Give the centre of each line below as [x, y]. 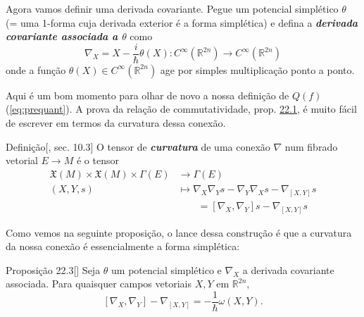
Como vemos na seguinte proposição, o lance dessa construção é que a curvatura [179, 232]
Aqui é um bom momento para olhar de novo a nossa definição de [148, 95]
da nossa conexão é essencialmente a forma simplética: [123, 246]
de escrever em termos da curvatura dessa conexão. [116, 123]
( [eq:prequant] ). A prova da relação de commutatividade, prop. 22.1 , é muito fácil [181, 109]
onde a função [36, 69]
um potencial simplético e [167, 269]
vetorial [22, 160]
